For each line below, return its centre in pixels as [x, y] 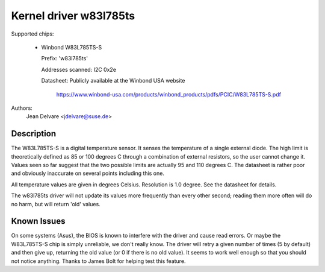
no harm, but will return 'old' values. [56, 204]
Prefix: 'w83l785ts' [65, 59]
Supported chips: [32, 34]
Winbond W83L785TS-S [72, 47]
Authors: [22, 108]
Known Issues [38, 221]
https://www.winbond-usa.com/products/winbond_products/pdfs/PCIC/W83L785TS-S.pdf [169, 94]
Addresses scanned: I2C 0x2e [79, 69]
